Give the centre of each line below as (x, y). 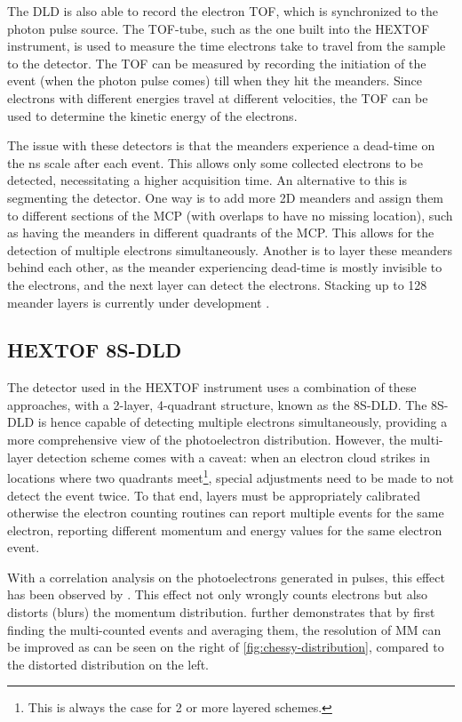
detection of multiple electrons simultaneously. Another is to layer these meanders (230, 249)
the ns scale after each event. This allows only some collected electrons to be (215, 162)
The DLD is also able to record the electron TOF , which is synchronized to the (223, 11)
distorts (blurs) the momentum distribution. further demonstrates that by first (221, 612)
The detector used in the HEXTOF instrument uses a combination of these (212, 387)
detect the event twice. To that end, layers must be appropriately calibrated (214, 495)
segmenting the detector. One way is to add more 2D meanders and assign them (226, 197)
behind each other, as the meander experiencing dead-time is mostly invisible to (225, 267)
